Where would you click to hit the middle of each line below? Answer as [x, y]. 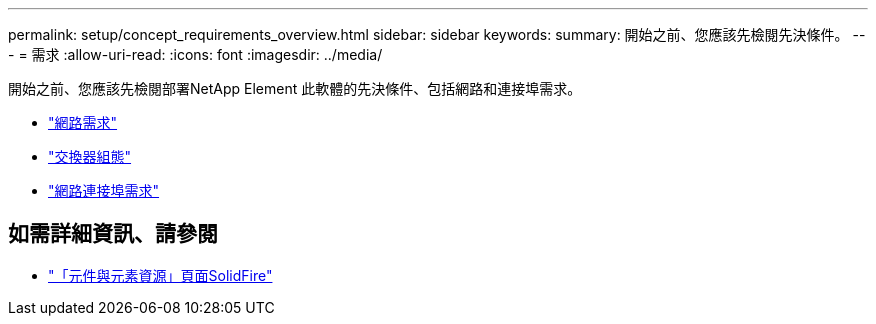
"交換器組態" [90, 156]
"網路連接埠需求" [104, 190]
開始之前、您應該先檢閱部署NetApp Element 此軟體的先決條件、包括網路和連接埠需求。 [295, 88]
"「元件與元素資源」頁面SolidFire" [160, 275]
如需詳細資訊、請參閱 [113, 234]
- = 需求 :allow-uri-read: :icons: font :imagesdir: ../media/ [195, 54]
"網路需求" [83, 122]
